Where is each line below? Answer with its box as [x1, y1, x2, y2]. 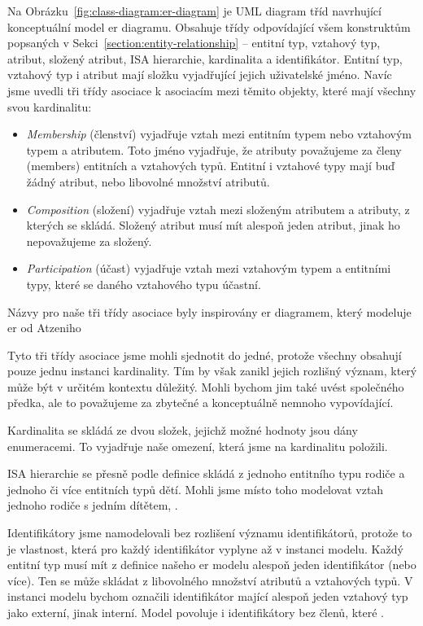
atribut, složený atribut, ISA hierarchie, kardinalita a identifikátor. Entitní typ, [7, 50, 403, 67]
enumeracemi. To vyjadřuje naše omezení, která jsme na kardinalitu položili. [7, 437, 388, 454]
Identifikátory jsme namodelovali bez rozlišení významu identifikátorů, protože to [7, 524, 412, 541]
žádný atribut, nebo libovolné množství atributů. [26, 173, 270, 190]
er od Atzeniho [7, 319, 81, 336]
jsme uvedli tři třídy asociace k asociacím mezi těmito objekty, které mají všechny [7, 81, 416, 98]
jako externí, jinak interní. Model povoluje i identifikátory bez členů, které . [7, 604, 384, 620]
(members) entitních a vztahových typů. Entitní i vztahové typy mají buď [26, 157, 395, 174]
